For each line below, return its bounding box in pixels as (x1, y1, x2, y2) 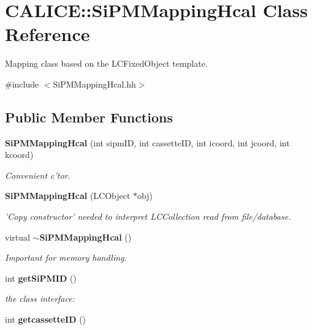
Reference (5, 21, 90, 47)
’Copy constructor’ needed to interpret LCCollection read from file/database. (5, 210, 291, 223)
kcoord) (5, 148, 34, 161)
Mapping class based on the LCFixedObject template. (5, 57, 208, 70)
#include (5, 77, 39, 90)
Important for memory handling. (5, 251, 127, 264)
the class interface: (5, 292, 75, 305)
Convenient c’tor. (5, 168, 70, 181)
